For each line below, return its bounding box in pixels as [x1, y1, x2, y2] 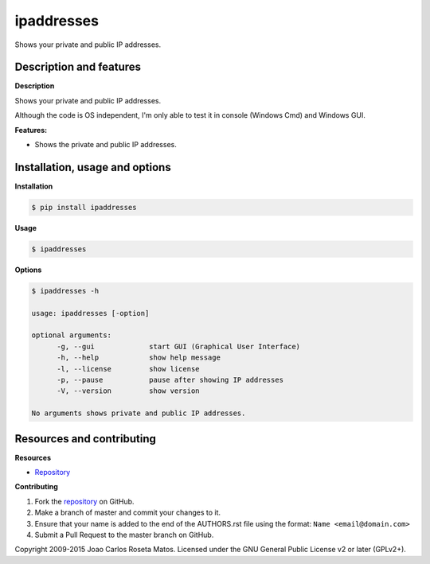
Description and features [14, 60, 142, 74]
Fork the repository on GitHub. [34, 496, 135, 506]
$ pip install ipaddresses [31, 203, 137, 212]
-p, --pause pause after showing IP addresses [57, 375, 284, 384]
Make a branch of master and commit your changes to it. [34, 508, 221, 517]
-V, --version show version [57, 387, 200, 395]
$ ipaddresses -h [31, 286, 100, 295]
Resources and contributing [14, 432, 157, 445]
